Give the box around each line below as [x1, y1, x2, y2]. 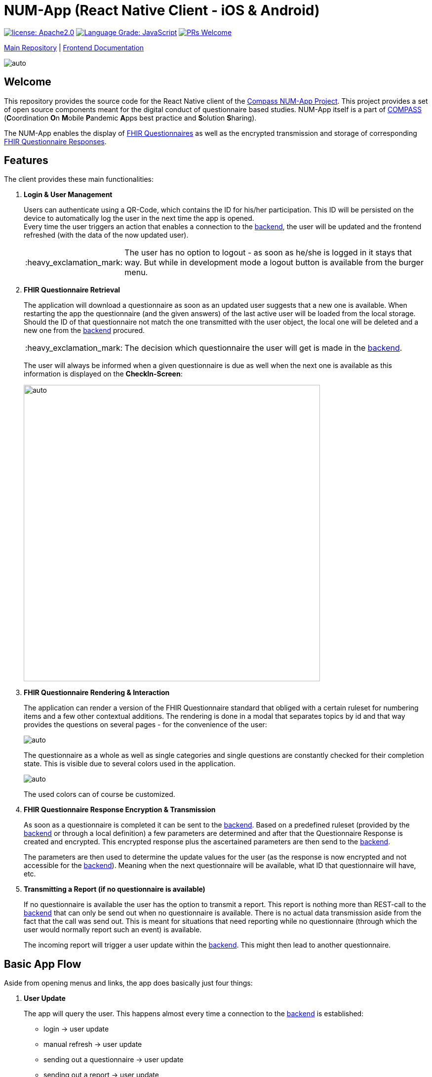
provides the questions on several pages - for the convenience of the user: [24, 720, 267, 729]
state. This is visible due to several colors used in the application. [24, 759, 236, 768]
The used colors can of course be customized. [24, 790, 175, 799]
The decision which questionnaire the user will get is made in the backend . [124, 343, 402, 353]
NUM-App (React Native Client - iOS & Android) [4, 2, 320, 19]
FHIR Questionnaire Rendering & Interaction [24, 688, 170, 697]
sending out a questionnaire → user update [43, 1055, 184, 1064]
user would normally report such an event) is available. [24, 925, 202, 934]
